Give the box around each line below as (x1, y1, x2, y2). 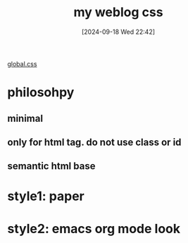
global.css (7, 59, 37, 68)
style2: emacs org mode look (7, 220, 181, 237)
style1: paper (7, 188, 84, 204)
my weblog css (73, 4, 163, 20)
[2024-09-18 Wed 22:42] (81, 27, 156, 36)
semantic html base (7, 160, 96, 173)
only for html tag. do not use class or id (7, 136, 182, 148)
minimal (7, 112, 44, 124)
